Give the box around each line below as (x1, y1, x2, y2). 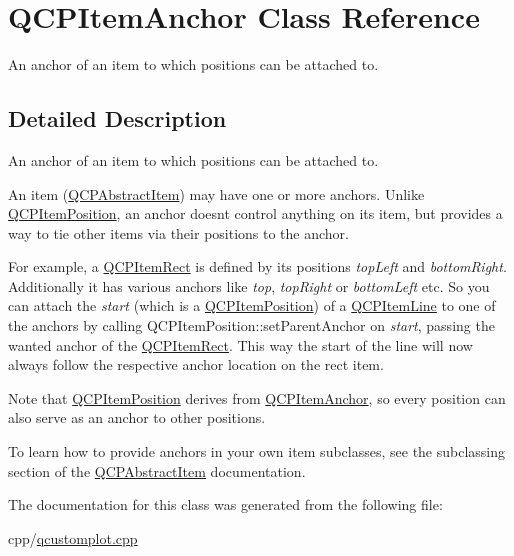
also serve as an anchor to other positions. (8, 407, 266, 428)
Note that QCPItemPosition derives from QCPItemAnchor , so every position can (8, 387, 506, 408)
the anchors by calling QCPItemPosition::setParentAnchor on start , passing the (8, 315, 495, 336)
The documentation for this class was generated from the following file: (8, 494, 443, 515)
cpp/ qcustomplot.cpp (8, 527, 138, 548)
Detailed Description (8, 103, 227, 134)
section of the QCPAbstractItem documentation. (8, 460, 306, 481)
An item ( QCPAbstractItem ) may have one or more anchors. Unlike (8, 183, 425, 204)
